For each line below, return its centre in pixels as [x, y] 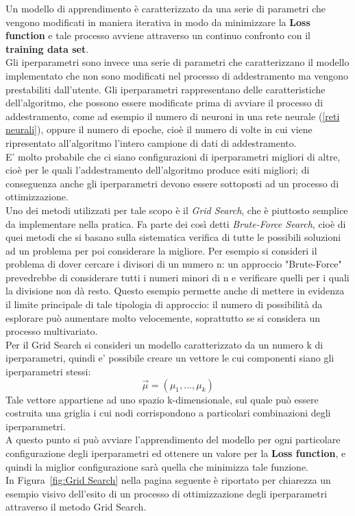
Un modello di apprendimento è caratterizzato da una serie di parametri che [166, 8]
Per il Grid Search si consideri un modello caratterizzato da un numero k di [164, 344]
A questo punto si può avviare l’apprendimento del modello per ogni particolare [173, 439]
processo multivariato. [52, 331]
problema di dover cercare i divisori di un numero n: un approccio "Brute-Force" [174, 264]
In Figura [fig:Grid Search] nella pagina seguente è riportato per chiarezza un [168, 480]
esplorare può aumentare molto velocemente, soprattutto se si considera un [163, 317]
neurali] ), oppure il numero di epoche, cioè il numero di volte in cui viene [159, 129]
